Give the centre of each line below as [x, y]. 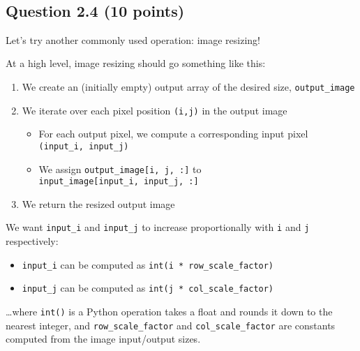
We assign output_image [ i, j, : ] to [120, 169]
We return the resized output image [98, 203]
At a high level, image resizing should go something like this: [136, 63]
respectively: [32, 241]
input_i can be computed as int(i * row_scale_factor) [148, 264]
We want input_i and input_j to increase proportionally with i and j [158, 227]
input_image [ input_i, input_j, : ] [119, 182]
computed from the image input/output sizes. [103, 339]
